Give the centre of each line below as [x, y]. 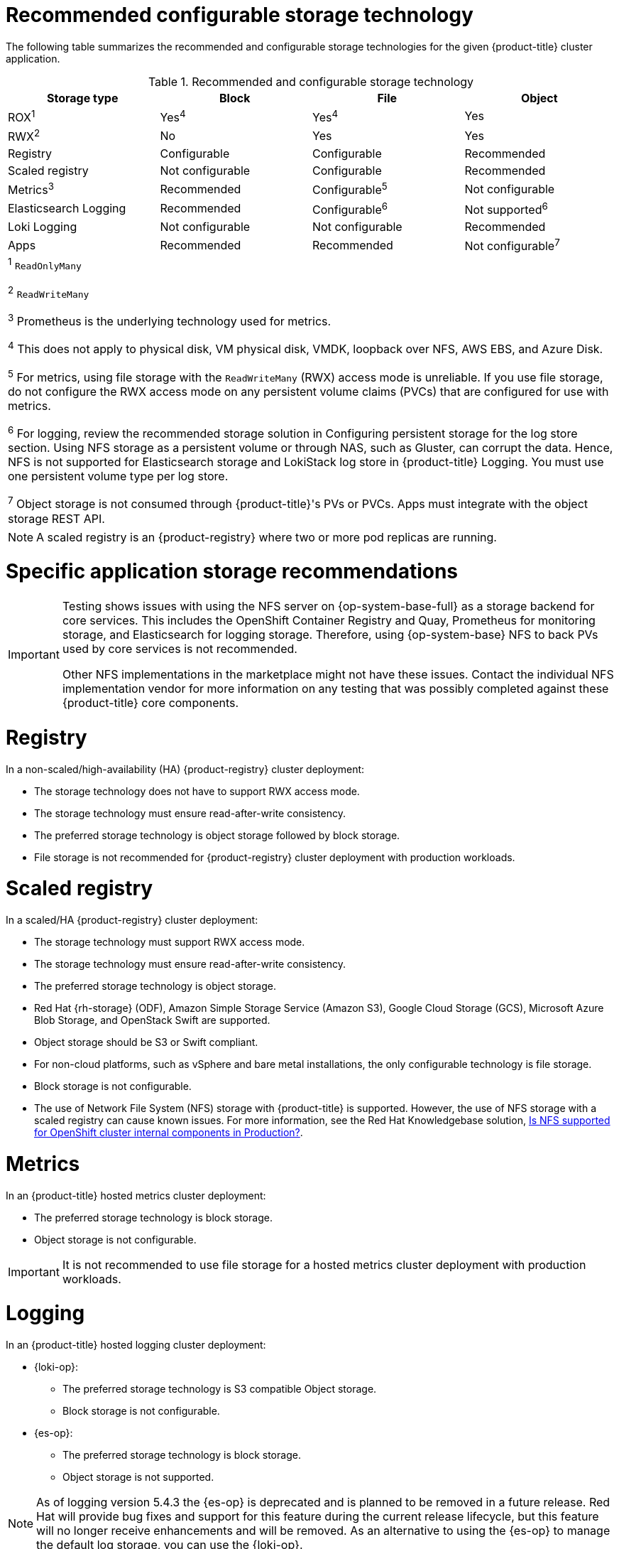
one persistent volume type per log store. [118, 476]
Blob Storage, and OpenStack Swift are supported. [152, 1020]
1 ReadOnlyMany [45, 264]
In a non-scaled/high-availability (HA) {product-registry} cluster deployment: [185, 769]
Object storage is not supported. [138, 1477]
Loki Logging [43, 227]
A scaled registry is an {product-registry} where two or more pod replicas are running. [267, 537]
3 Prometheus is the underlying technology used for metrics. [170, 320]
